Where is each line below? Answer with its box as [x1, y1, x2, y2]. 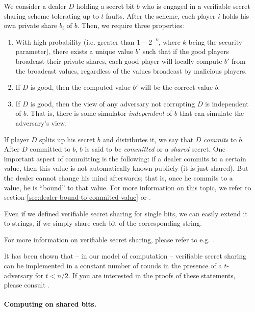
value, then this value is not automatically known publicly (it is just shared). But [4, 163, 249, 173]
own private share [4, 20, 57, 30]
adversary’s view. [15, 117, 67, 128]
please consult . [4, 280, 50, 290]
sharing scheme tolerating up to [4, 10, 99, 21]
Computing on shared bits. [4, 299, 97, 309]
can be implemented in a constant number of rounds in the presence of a [4, 260, 222, 271]
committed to [29, 144, 71, 154]
